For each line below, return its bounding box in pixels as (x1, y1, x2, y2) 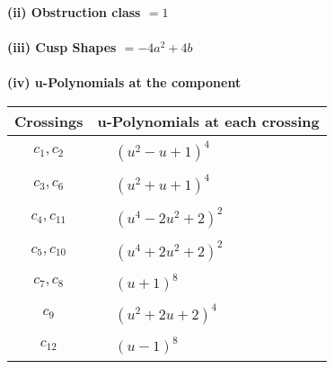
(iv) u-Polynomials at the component (7, 73, 242, 92)
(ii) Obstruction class (7, 3, 141, 21)
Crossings (14, 110, 83, 131)
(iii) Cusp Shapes (7, 38, 117, 57)
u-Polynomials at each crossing (97, 110, 320, 131)
